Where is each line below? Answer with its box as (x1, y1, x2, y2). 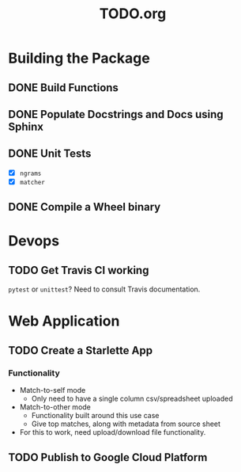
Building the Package (8, 49, 150, 67)
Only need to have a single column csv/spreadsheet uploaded (31, 394, 233, 404)
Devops (8, 232, 60, 250)
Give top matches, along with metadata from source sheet (31, 419, 221, 428)
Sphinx (8, 120, 44, 133)
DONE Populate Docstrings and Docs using (8, 108, 224, 121)
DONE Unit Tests (8, 147, 92, 161)
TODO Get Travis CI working (8, 263, 149, 277)
